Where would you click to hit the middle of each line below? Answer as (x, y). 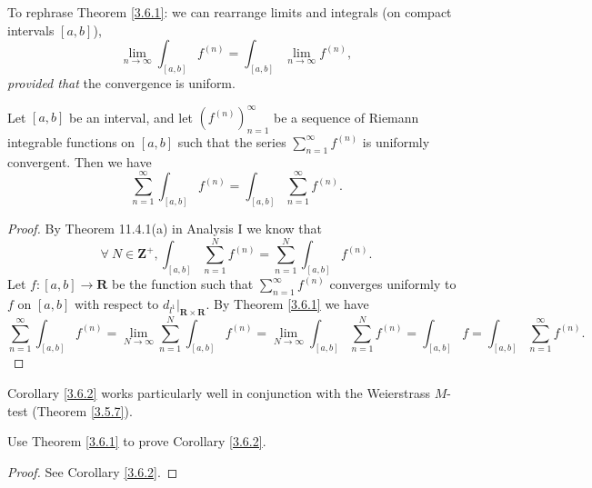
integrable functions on (71, 141)
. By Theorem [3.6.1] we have (287, 304)
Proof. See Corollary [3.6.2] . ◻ (93, 471)
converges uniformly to (393, 284)
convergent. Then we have (80, 161)
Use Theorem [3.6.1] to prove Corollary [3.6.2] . (137, 441)
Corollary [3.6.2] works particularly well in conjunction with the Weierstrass (219, 393)
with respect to (116, 304)
